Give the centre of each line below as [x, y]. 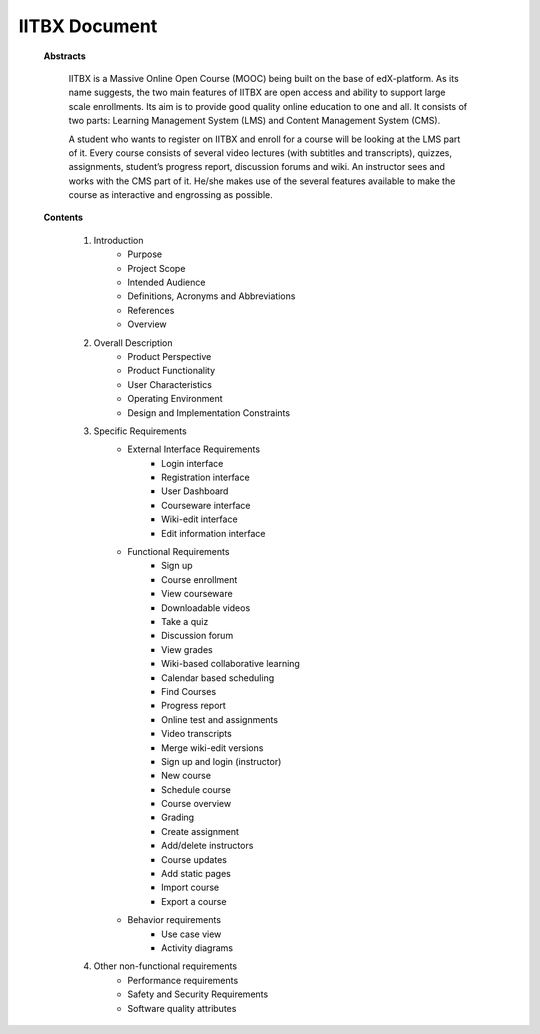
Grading [178, 817]
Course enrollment [199, 579]
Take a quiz [185, 621]
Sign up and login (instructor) [221, 761]
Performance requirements [183, 980]
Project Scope [156, 268]
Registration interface [205, 477]
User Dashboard [195, 491]
